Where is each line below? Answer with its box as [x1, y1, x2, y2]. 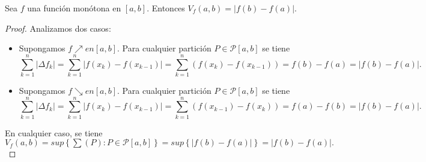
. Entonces [147, 2, 185, 14]
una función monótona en [27, 2, 121, 14]
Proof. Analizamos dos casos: [5, 22, 111, 34]
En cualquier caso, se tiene [5, 126, 103, 139]
